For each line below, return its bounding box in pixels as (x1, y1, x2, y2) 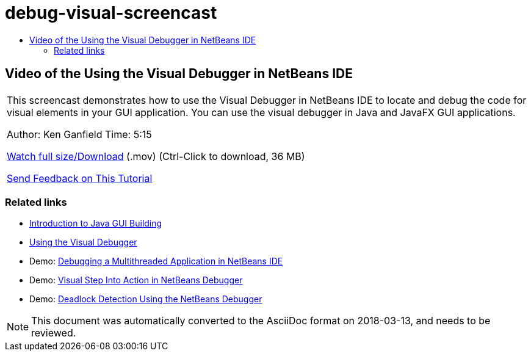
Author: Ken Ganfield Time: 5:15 (7, 128, 152, 140)
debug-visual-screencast (5, 2, 217, 23)
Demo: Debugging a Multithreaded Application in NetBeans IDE (29, 256, 283, 267)
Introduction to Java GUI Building (29, 218, 162, 229)
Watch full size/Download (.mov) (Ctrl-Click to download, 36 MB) (7, 150, 305, 162)
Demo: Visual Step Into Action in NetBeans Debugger (29, 275, 243, 286)
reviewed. (31, 327, 76, 340)
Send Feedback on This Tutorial (7, 172, 153, 184)
